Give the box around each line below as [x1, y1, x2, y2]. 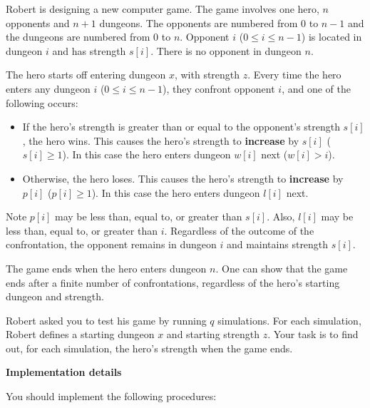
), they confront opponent [163, 81, 275, 96]
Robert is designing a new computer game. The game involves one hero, [6, 1, 319, 16]
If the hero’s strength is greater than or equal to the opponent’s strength [22, 119, 340, 134]
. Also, [267, 209, 295, 224]
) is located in [301, 29, 362, 44]
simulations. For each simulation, [217, 312, 361, 327]
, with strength [174, 67, 240, 82]
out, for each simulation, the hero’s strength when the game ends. [6, 340, 293, 355]
